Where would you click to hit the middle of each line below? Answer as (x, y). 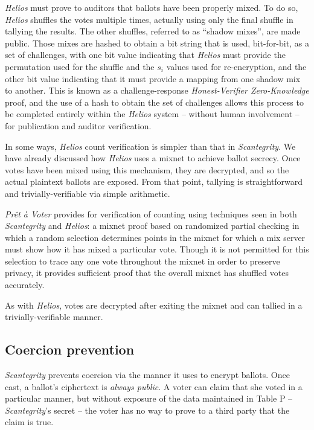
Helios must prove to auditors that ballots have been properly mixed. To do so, (152, 7)
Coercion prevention (70, 349)
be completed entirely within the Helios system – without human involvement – (152, 114)
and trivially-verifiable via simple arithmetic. (88, 193)
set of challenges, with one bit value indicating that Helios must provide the (145, 55)
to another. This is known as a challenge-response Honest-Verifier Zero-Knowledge (157, 90)
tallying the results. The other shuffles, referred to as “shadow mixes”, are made (153, 31)
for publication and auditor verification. (78, 125)
